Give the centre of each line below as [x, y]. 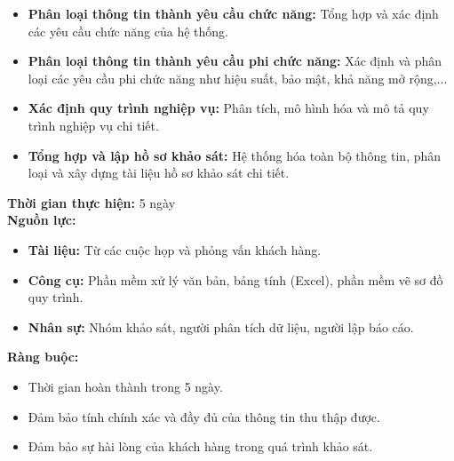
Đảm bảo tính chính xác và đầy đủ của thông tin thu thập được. [204, 416]
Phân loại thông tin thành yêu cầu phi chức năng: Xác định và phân [235, 61]
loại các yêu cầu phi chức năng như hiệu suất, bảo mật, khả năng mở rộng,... [238, 78]
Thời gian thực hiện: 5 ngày [92, 202]
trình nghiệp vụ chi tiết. [93, 125]
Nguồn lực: [42, 220]
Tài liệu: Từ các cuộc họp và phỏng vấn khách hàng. [175, 249]
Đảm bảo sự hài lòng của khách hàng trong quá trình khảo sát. [200, 446]
